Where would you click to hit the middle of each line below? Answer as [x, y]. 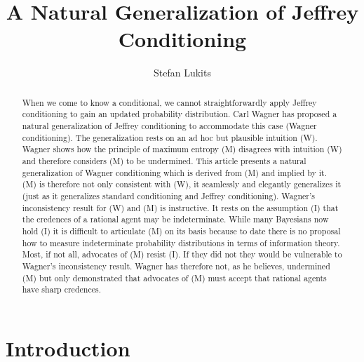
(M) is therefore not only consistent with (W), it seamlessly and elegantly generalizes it [182, 184]
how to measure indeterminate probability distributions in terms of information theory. [181, 242]
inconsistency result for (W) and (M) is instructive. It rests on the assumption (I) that [180, 207]
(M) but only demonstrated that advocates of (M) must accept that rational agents [174, 277]
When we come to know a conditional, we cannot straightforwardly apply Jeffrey [169, 102]
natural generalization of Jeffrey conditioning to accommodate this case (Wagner [169, 126]
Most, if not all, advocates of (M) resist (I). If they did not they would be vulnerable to [182, 254]
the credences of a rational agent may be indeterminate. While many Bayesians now [175, 219]
